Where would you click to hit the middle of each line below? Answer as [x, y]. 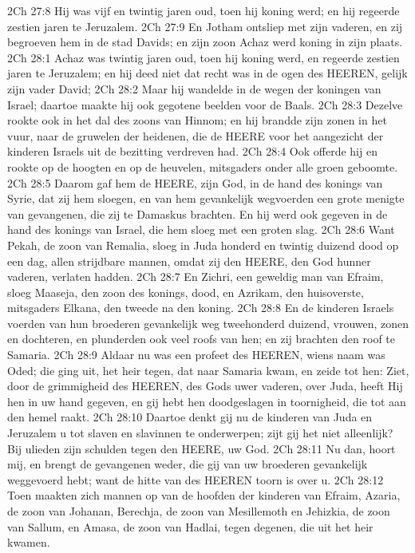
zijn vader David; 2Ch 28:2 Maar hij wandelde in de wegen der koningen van [194, 88]
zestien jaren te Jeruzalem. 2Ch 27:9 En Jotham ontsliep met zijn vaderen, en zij [205, 26]
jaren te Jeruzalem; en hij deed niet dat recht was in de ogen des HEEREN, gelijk [207, 73]
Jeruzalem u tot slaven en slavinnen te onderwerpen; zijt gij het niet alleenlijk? [200, 433]
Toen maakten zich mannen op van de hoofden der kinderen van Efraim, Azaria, [204, 495]
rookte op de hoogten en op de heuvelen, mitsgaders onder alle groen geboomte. [203, 166]
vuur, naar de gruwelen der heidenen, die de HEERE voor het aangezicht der [196, 135]
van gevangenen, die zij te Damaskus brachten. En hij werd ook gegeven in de [198, 213]
